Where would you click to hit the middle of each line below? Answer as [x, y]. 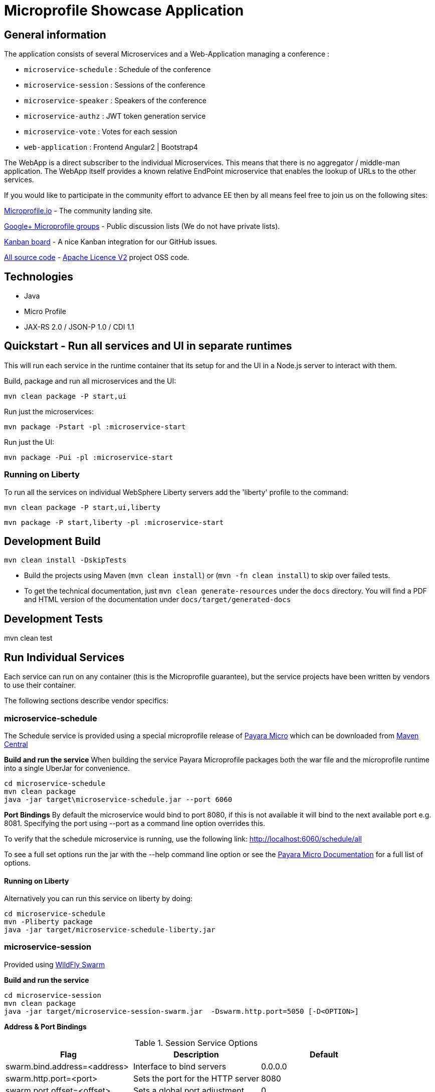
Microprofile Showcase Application [124, 11]
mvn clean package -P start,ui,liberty [82, 507]
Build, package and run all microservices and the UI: [90, 381]
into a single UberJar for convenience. [67, 768]
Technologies [39, 277]
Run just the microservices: [49, 411]
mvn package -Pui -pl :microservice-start [89, 457]
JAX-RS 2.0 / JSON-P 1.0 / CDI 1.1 [79, 327]
